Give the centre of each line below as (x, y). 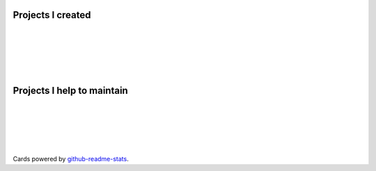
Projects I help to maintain (70, 90)
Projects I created (52, 15)
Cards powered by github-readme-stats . (71, 158)
